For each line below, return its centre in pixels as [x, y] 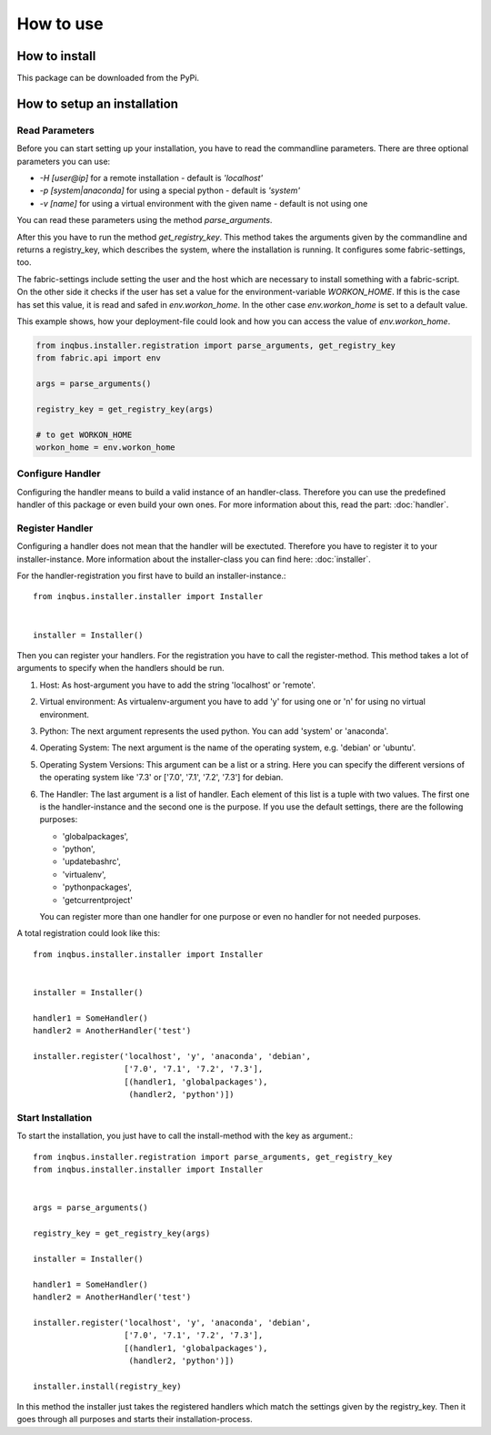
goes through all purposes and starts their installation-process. [135, 1420]
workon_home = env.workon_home [106, 448]
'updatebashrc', [92, 861]
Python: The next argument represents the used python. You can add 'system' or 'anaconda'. [214, 731]
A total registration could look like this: [89, 933]
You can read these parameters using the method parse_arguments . [145, 220]
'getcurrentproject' [98, 900]
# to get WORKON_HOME [84, 434]
